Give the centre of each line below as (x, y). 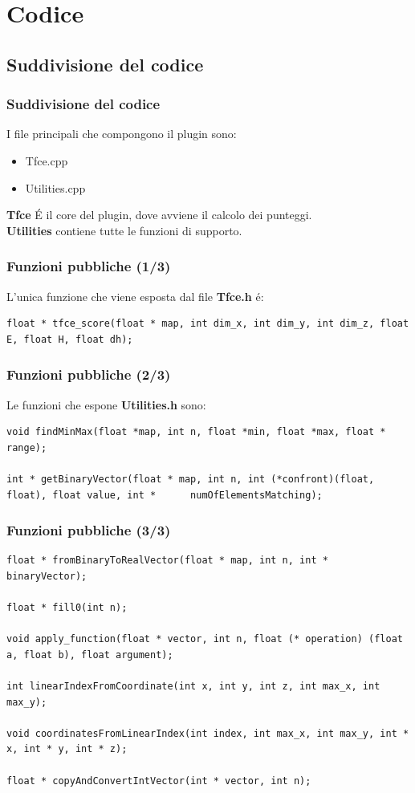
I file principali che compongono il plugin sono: (122, 134)
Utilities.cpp (55, 187)
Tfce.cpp (47, 160)
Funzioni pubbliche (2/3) (89, 374)
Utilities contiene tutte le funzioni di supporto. (124, 230)
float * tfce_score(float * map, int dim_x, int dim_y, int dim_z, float (208, 324)
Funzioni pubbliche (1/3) (89, 266)
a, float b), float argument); (90, 655)
